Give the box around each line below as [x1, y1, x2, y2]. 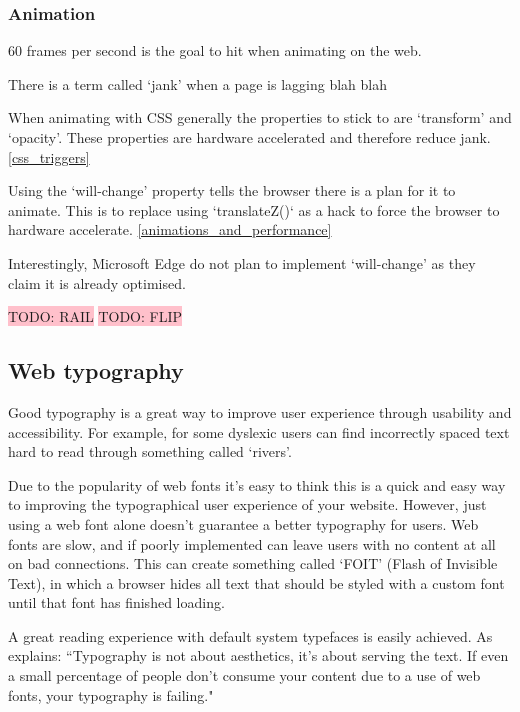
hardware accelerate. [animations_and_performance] [8, 219, 332, 240]
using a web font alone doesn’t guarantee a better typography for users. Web [8, 513, 479, 534]
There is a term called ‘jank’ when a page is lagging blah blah [8, 73, 388, 94]
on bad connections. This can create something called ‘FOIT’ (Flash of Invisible [8, 553, 498, 574]
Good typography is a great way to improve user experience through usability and [8, 401, 512, 422]
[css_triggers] [8, 146, 90, 167]
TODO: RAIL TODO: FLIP [8, 306, 183, 327]
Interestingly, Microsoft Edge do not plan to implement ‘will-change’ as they [8, 252, 476, 273]
